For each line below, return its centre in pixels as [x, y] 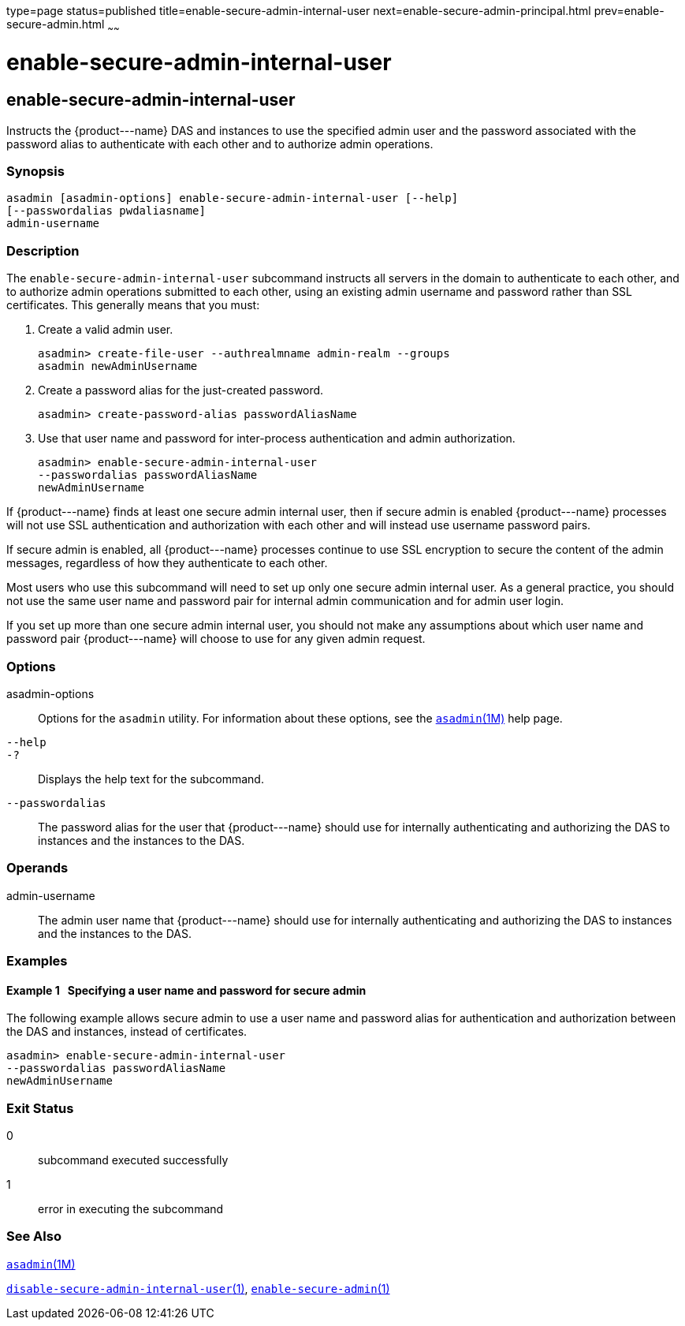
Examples [37, 961]
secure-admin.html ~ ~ [63, 26]
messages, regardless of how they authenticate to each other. [167, 563]
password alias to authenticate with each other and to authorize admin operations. [220, 144]
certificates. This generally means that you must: [133, 305]
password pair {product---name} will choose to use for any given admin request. [216, 639]
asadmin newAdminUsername [118, 366]
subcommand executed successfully [133, 1160]
